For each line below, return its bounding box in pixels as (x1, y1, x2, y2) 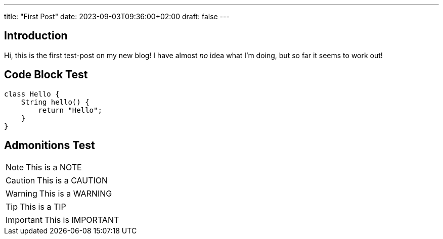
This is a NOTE (26, 162, 82, 172)
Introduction (4, 29, 68, 42)
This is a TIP (20, 201, 66, 212)
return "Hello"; (38, 106, 102, 114)
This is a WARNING (39, 188, 112, 199)
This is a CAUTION (37, 175, 108, 185)
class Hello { (4, 89, 60, 98)
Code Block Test (4, 68, 88, 81)
